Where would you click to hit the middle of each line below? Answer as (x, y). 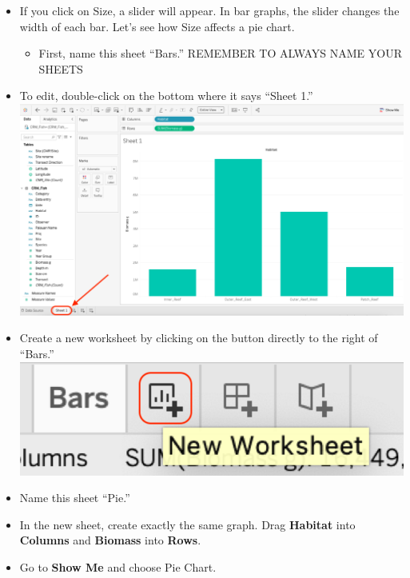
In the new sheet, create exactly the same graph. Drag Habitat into (187, 524)
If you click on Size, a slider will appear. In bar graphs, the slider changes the (209, 10)
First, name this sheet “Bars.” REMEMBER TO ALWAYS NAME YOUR (221, 53)
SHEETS (61, 68)
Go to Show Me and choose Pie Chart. (118, 566)
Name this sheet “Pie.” (75, 498)
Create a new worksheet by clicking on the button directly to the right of (199, 338)
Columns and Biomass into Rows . (110, 540)
